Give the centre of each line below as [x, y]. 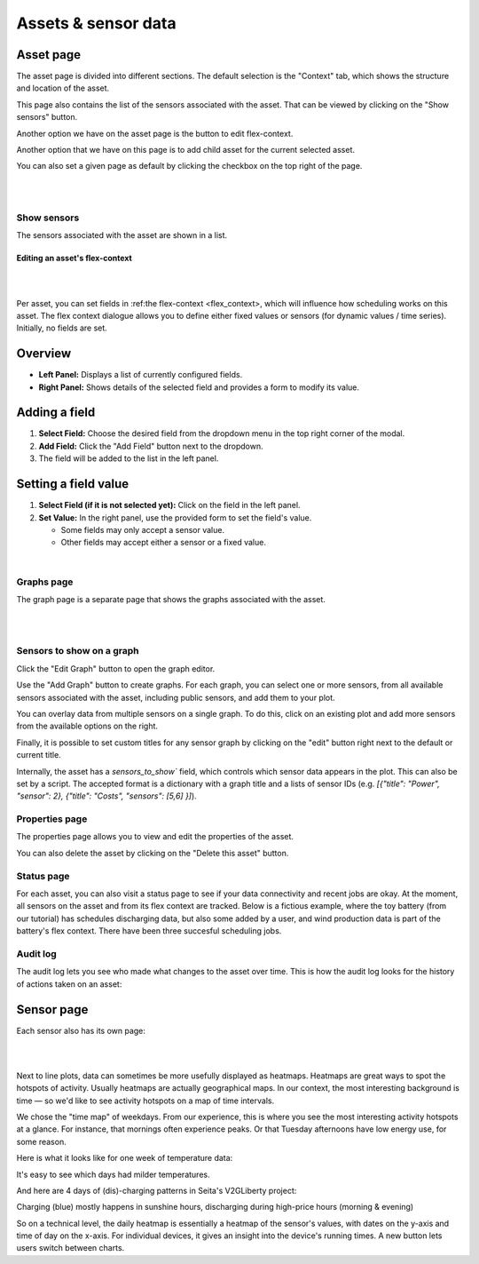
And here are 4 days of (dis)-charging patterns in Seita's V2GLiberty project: [157, 1190]
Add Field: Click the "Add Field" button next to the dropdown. [151, 446]
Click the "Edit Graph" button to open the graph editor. [116, 668]
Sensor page [52, 1010]
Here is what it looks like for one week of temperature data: [125, 1158]
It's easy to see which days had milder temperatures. [113, 1174]
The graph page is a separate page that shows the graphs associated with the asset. [171, 599]
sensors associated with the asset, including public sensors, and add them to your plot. [176, 697]
